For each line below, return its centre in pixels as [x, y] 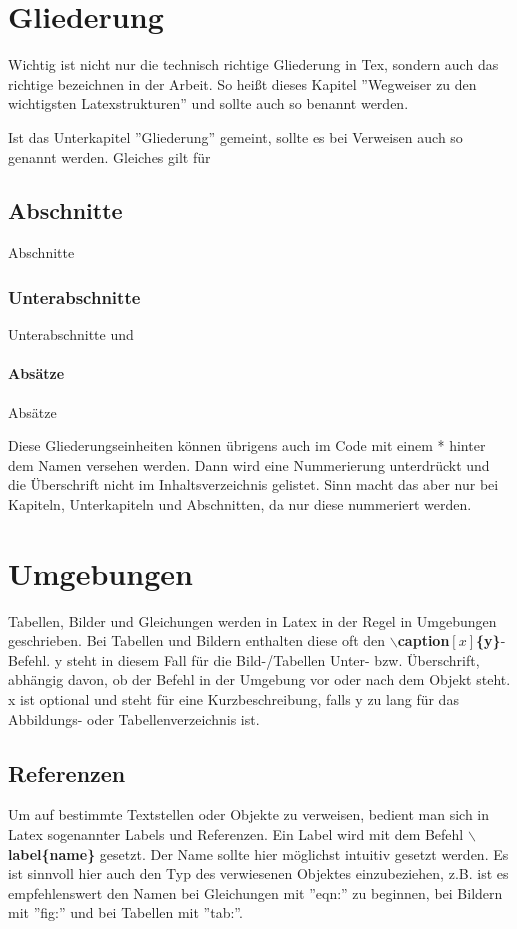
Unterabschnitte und [71, 334]
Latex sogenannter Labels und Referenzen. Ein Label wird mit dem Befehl [236, 833]
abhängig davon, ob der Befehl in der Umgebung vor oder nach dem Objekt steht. [259, 679]
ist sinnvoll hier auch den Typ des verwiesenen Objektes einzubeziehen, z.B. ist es [258, 873]
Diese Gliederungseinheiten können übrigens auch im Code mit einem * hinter [247, 445]
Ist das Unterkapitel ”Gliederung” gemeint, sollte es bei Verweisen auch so [235, 136]
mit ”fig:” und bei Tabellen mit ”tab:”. [125, 912]
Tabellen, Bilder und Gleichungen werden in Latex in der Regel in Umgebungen [252, 620]
